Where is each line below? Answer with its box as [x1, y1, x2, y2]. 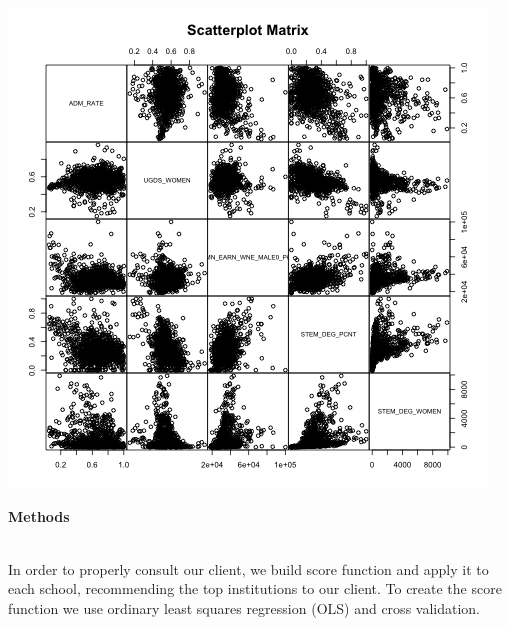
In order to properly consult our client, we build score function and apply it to [8, 558, 489, 579]
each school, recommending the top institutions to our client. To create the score [8, 578, 502, 599]
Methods [8, 505, 70, 526]
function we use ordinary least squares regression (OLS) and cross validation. [8, 597, 480, 618]
